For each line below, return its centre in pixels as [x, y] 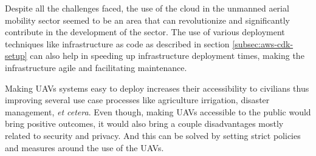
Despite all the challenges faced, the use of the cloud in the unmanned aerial [147, 8]
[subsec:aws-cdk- [263, 43]
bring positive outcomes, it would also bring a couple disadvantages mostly [144, 124]
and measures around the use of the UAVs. [84, 147]
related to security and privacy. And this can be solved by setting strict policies [153, 135]
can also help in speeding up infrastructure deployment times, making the [167, 56]
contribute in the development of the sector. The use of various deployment [145, 32]
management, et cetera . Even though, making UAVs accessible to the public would [158, 111]
